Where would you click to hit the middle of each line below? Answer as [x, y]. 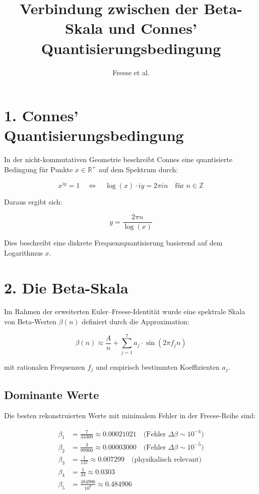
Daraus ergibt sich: [33, 202]
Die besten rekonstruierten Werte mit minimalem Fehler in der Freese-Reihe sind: [130, 415]
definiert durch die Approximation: [136, 322]
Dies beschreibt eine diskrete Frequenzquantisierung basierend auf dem [113, 243]
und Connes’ [152, 28]
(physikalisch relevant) [167, 460]
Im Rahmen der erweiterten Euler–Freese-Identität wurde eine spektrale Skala [125, 311]
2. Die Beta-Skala [66, 287]
